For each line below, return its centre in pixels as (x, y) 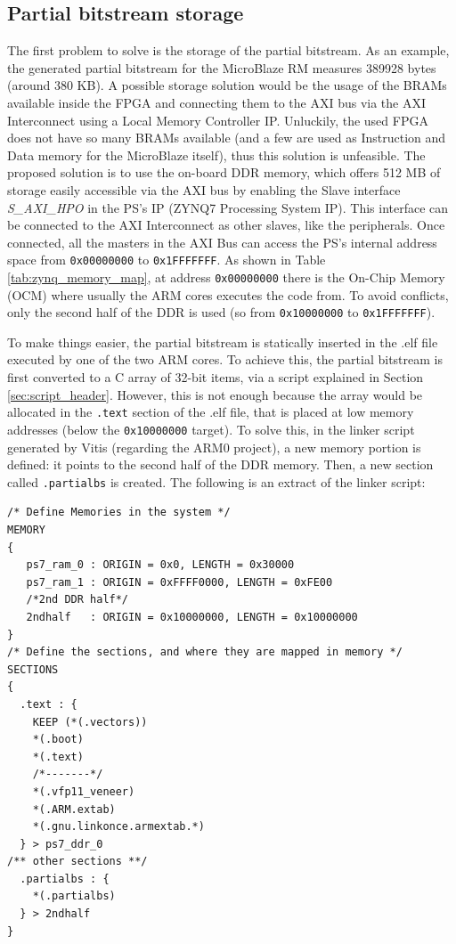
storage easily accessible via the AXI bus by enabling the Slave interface (204, 189)
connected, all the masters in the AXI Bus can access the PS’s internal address (222, 242)
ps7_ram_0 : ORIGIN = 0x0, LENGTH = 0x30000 (160, 565)
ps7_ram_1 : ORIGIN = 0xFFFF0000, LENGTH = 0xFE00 (179, 582)
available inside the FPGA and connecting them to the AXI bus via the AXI (217, 102)
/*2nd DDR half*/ (77, 600)
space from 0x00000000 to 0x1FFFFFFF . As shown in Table (167, 260)
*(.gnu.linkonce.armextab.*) (118, 827)
